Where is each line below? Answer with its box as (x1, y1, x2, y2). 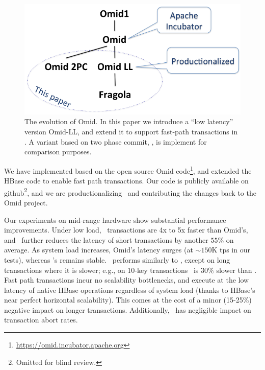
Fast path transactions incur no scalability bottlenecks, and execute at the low (4, 274, 249, 285)
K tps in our (211, 244, 250, 255)
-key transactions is (135, 264, 199, 275)
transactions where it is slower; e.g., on (4, 264, 125, 275)
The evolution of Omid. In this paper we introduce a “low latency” (24, 116, 233, 127)
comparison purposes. (24, 146, 92, 157)
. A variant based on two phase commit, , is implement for (24, 136, 207, 147)
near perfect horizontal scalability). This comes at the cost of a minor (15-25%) (4, 294, 252, 305)
